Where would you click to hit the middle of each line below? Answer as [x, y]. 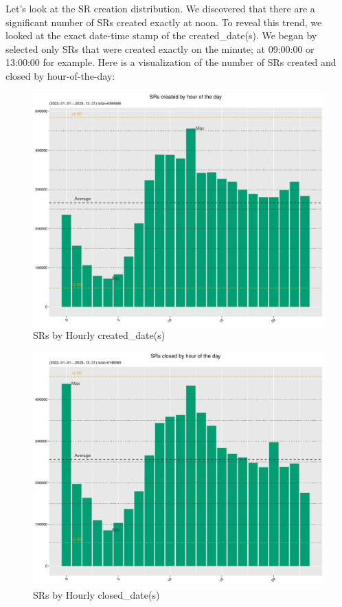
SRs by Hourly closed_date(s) [96, 594]
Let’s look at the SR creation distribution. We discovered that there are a [160, 8]
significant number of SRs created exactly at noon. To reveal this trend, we [164, 22]
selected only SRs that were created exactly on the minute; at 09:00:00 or [160, 48]
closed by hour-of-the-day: [60, 75]
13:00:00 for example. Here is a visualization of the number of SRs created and [171, 62]
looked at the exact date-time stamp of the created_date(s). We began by [161, 35]
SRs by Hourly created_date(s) [99, 335]
